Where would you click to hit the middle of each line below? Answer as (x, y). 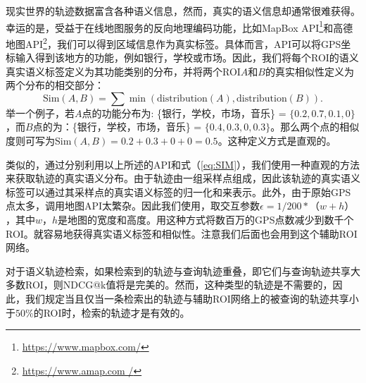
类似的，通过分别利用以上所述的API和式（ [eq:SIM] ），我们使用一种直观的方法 (183, 164)
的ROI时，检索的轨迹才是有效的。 (112, 312)
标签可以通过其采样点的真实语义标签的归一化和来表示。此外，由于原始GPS (178, 191)
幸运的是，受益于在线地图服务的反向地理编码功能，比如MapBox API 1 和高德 (179, 26)
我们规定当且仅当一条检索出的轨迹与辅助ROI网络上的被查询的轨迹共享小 (192, 298)
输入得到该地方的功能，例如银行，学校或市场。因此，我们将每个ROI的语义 (187, 57)
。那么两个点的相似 (315, 127)
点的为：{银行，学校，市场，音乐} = (117, 127)
